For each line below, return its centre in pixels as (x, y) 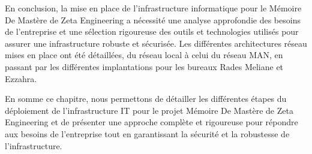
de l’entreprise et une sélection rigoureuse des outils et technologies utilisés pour (152, 31)
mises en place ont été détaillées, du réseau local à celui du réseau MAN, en (144, 55)
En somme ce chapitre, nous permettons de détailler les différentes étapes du (146, 99)
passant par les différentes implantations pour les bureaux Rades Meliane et (144, 66)
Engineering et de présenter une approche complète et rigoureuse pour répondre (151, 122)
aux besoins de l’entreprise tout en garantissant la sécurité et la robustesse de (147, 133)
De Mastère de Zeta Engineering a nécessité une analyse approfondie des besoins (153, 19)
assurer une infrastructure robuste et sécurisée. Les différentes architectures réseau (156, 43)
